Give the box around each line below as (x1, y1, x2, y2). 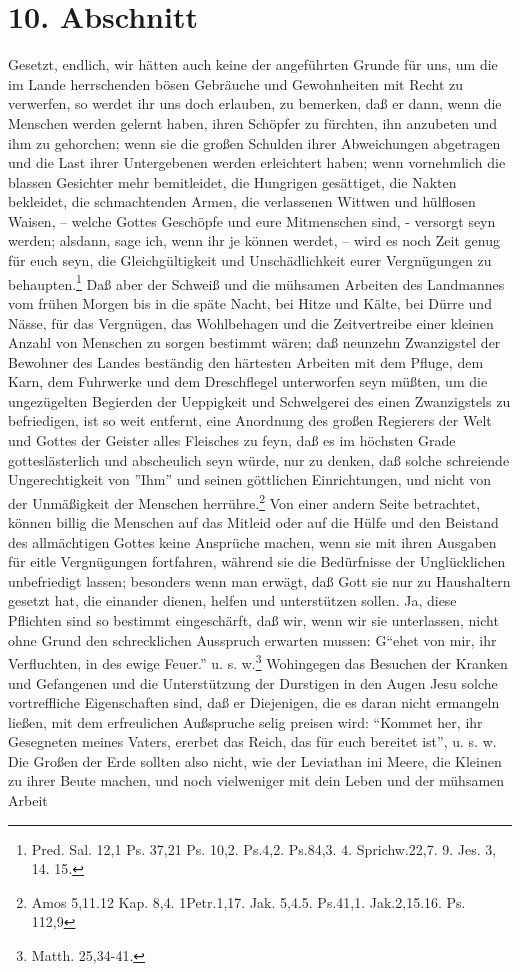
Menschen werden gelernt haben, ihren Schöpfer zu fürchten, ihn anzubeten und (8, 112, 498, 133)
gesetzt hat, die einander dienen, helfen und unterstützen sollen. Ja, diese (8, 590, 457, 611)
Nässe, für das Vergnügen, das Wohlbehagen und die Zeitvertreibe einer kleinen (8, 312, 494, 333)
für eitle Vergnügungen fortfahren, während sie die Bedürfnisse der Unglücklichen (8, 551, 506, 572)
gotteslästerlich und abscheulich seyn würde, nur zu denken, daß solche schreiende (8, 449, 510, 470)
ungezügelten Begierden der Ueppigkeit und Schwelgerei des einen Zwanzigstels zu (8, 390, 511, 411)
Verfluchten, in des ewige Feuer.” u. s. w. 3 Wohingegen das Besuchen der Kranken (8, 650, 508, 673)
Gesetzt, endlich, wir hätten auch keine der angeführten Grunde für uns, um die (8, 54, 498, 75)
